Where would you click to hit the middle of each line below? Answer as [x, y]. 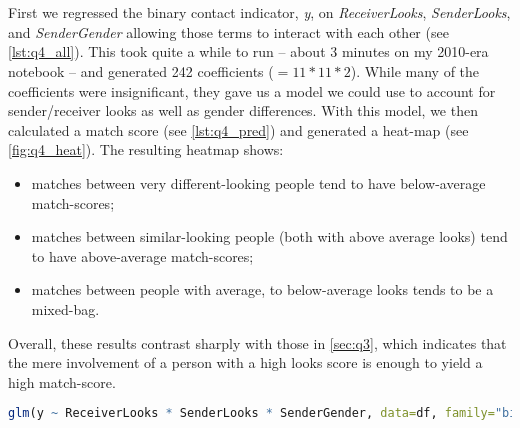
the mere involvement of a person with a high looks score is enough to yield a [245, 362]
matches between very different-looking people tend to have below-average [258, 182]
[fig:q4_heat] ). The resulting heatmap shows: [146, 149]
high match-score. [62, 381]
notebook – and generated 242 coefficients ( [141, 70]
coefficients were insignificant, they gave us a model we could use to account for [252, 90]
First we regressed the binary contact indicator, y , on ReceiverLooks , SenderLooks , [259, 12]
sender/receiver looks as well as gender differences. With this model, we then [243, 110]
